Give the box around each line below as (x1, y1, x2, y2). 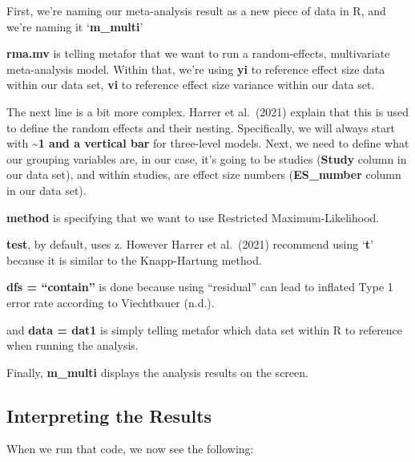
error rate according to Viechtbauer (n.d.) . (6, 294, 215, 310)
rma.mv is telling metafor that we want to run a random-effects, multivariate (6, 45, 390, 62)
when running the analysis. (6, 337, 139, 354)
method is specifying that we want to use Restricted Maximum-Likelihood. (6, 209, 380, 225)
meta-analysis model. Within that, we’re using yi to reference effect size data (6, 60, 385, 77)
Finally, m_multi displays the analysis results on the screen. (6, 363, 308, 380)
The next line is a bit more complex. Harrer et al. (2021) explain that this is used (6, 103, 409, 120)
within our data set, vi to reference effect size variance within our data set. (6, 76, 375, 93)
